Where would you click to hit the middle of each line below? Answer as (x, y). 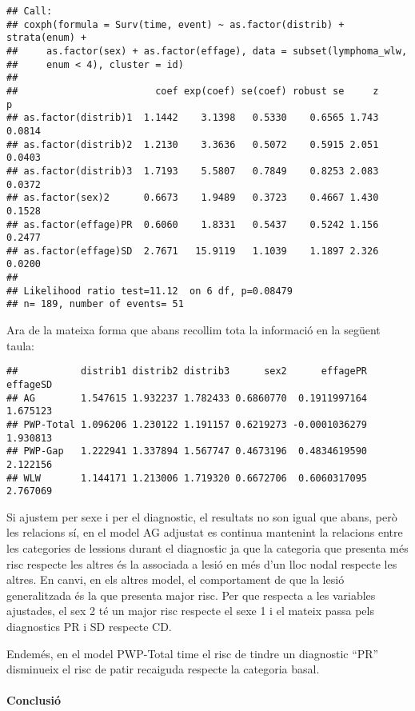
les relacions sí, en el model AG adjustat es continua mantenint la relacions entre (205, 532)
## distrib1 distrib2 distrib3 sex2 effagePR (187, 371)
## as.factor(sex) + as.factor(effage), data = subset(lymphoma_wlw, (207, 51)
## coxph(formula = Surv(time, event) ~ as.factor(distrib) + (176, 24)
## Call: (30, 11)
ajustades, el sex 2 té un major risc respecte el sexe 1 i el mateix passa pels (190, 611)
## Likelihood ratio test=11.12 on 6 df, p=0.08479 (150, 291)
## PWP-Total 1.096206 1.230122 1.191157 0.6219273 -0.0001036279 (187, 424)
